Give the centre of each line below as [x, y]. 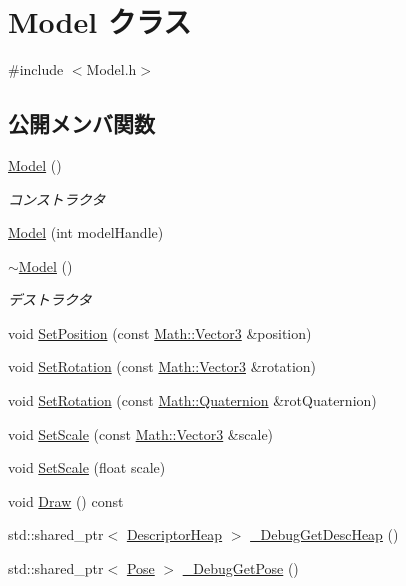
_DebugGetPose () [240, 568]
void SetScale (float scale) [87, 467]
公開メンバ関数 [81, 123]
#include [36, 69]
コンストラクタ [57, 198]
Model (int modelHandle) [86, 232]
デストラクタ [50, 299]
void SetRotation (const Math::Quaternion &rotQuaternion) [192, 400]
